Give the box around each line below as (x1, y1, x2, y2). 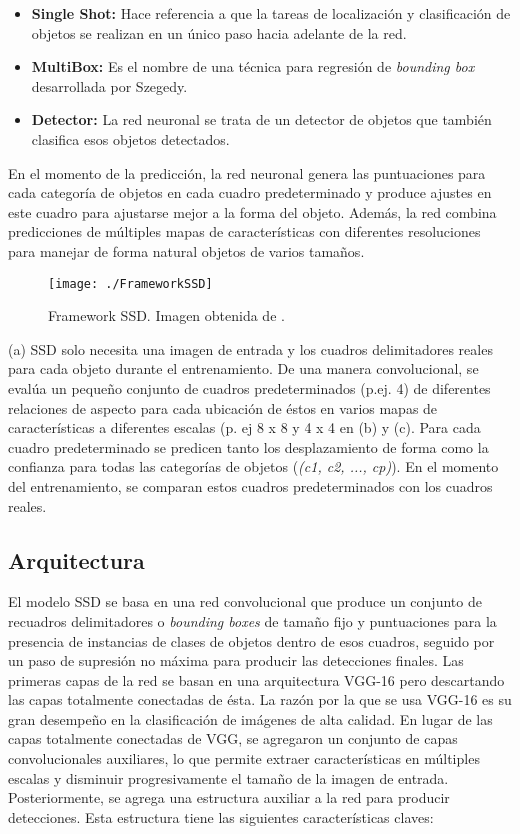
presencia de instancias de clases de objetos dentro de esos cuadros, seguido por (8, 630, 495, 651)
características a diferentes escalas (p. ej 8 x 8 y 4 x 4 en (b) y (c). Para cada (8, 417, 481, 438)
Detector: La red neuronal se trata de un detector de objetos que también (31, 109, 492, 130)
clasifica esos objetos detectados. (31, 128, 230, 149)
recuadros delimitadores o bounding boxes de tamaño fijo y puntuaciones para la (8, 610, 497, 631)
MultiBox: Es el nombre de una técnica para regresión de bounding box (31, 56, 475, 77)
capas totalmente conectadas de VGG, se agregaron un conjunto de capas (8, 728, 458, 749)
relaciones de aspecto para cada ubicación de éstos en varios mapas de (8, 397, 438, 418)
